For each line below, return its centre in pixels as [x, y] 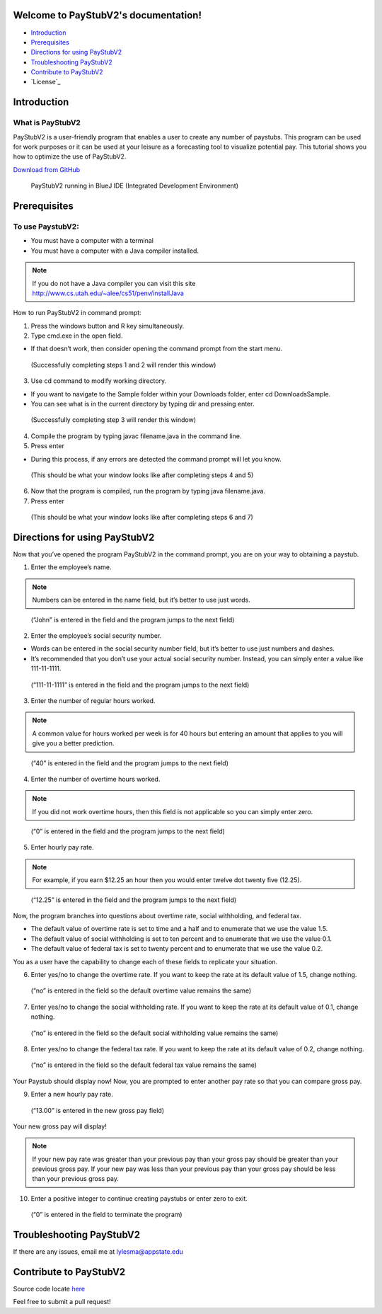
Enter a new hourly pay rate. [72, 1095]
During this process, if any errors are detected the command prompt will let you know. [156, 459]
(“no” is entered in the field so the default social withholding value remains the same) [155, 1033]
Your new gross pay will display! [60, 1126]
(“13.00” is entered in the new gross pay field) [98, 1110]
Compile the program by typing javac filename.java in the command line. [136, 436]
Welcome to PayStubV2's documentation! [107, 15]
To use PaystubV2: [46, 227]
